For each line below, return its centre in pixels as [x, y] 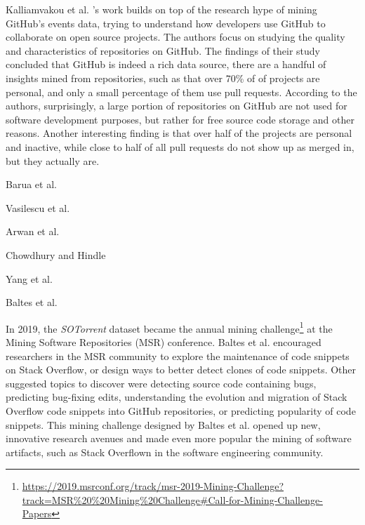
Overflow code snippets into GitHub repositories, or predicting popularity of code [181, 410]
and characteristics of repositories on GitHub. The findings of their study [163, 50]
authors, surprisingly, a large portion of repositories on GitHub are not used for [177, 106]
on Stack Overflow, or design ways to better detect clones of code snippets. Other [181, 370]
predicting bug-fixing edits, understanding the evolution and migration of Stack [177, 397]
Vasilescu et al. [38, 207]
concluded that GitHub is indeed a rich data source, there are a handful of [166, 64]
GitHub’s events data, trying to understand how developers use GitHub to [166, 23]
